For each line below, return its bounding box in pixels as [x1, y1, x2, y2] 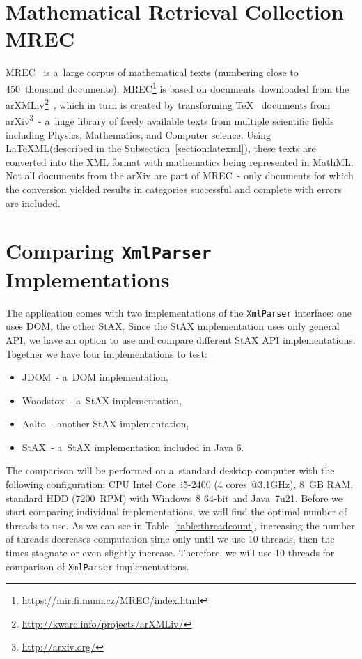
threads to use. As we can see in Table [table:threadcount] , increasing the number [6, 517, 355, 532]
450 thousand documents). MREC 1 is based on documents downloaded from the [6, 79, 349, 96]
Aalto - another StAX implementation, [22, 416, 189, 431]
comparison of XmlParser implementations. [6, 559, 189, 573]
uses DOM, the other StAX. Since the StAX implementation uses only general [6, 319, 340, 333]
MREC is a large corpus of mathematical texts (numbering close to [6, 65, 299, 79]
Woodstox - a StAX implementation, [22, 393, 182, 407]
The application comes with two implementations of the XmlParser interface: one [6, 305, 352, 319]
